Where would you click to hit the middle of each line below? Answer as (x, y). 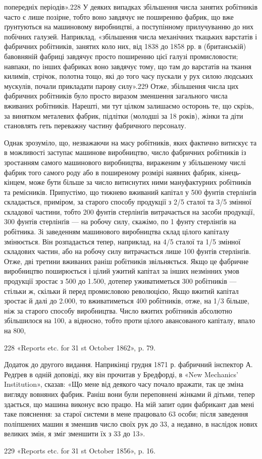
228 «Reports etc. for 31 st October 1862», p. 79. (80, 347)
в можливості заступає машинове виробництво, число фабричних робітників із (125, 152)
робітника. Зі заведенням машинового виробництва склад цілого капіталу (117, 232)
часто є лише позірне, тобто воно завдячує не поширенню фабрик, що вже (119, 16)
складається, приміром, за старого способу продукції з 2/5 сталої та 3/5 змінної (128, 202)
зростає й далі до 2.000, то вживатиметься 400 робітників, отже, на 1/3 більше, (127, 301)
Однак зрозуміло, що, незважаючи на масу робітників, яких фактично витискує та (130, 142)
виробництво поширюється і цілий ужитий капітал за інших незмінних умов (122, 271)
